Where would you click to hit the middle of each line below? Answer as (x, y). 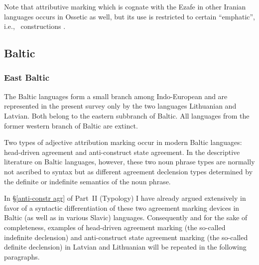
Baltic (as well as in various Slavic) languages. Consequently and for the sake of (126, 217)
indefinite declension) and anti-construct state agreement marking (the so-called (126, 237)
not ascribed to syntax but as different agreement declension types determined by (129, 171)
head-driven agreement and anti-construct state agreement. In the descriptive (122, 152)
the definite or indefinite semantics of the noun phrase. (87, 181)
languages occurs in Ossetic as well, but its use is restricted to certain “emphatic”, (129, 16)
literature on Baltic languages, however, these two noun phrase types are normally (129, 162)
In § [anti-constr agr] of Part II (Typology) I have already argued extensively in (125, 198)
